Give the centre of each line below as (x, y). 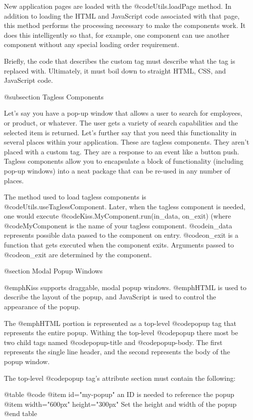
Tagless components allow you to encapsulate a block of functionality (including (124, 161)
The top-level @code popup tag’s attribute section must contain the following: (120, 378)
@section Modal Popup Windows (53, 271)
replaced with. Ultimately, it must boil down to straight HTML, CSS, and (115, 70)
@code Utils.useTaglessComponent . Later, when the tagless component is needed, (125, 206)
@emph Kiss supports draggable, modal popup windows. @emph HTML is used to (125, 287)
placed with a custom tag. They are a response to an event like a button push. (122, 151)
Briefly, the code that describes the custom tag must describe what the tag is (120, 61)
